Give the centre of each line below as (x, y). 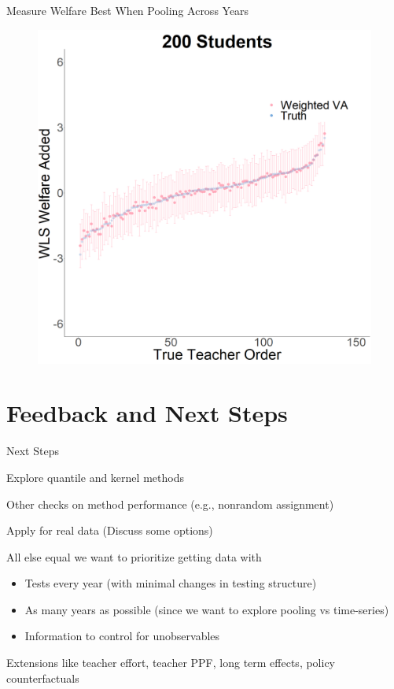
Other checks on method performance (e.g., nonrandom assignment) (170, 504)
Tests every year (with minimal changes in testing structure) (171, 583)
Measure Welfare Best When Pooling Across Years (128, 10)
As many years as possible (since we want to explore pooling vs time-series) (207, 609)
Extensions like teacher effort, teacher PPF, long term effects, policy (171, 663)
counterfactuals (43, 678)
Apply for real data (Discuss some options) (110, 530)
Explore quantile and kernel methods (95, 477)
